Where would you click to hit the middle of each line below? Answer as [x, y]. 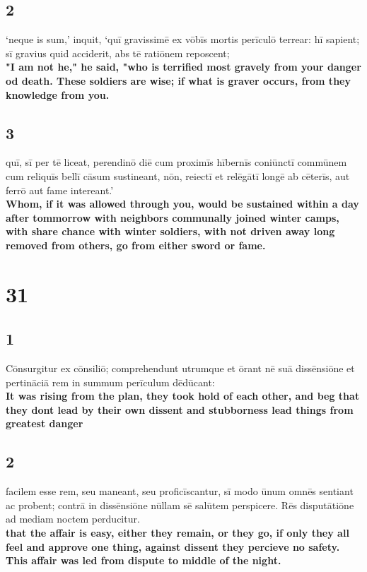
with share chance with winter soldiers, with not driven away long [170, 231]
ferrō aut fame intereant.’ [60, 190]
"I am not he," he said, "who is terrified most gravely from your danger [183, 67]
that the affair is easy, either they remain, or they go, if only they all [177, 533]
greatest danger [45, 423]
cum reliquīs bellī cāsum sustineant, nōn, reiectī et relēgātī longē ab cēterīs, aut [178, 175]
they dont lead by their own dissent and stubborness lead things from [180, 409]
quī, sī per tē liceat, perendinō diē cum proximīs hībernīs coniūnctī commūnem [176, 162]
